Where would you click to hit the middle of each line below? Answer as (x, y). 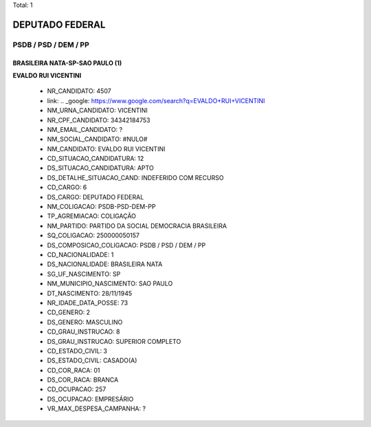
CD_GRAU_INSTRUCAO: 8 (83, 332)
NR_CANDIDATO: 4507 (79, 91)
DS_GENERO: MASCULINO (85, 322)
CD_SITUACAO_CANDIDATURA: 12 (95, 159)
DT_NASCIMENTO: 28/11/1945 (90, 293)
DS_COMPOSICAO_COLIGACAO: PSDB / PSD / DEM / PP (126, 245)
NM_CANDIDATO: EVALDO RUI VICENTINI (106, 149)
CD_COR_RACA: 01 (74, 370)
